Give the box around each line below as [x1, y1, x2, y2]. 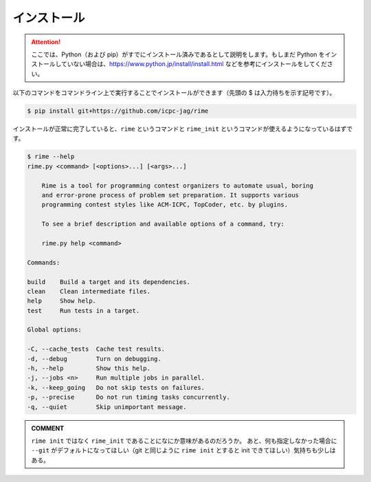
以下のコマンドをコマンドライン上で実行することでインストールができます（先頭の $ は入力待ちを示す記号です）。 [12, 89, 336, 97]
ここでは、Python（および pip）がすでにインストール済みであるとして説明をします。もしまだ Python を [31, 50, 326, 58]
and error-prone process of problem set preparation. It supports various [41, 191, 299, 199]
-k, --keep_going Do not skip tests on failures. [27, 384, 205, 391]
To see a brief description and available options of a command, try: [41, 220, 285, 228]
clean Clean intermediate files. [27, 287, 151, 295]
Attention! [31, 38, 61, 46]
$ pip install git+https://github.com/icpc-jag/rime [27, 107, 209, 115]
